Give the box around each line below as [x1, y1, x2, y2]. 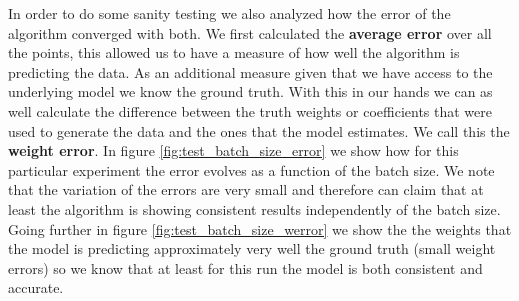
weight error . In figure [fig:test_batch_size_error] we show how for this [8, 140, 459, 161]
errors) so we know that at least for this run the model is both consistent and [8, 257, 483, 278]
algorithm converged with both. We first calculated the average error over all [8, 22, 492, 43]
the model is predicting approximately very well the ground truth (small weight [8, 238, 496, 259]
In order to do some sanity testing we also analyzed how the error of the [8, 3, 451, 23]
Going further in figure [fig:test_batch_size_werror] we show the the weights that [8, 218, 512, 239]
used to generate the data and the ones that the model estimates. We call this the [8, 120, 510, 141]
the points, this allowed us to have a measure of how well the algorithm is [8, 42, 460, 63]
